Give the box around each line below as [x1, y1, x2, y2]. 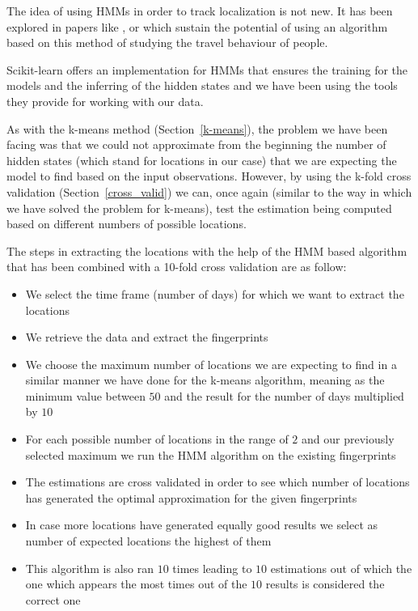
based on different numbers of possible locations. [6, 215, 247, 232]
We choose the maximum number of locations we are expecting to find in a [25, 355, 397, 372]
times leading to [172, 559, 252, 576]
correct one [25, 591, 81, 608]
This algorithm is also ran [25, 559, 154, 576]
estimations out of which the [270, 559, 412, 576]
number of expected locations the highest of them [25, 533, 272, 549]
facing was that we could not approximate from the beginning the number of [6, 136, 386, 153]
